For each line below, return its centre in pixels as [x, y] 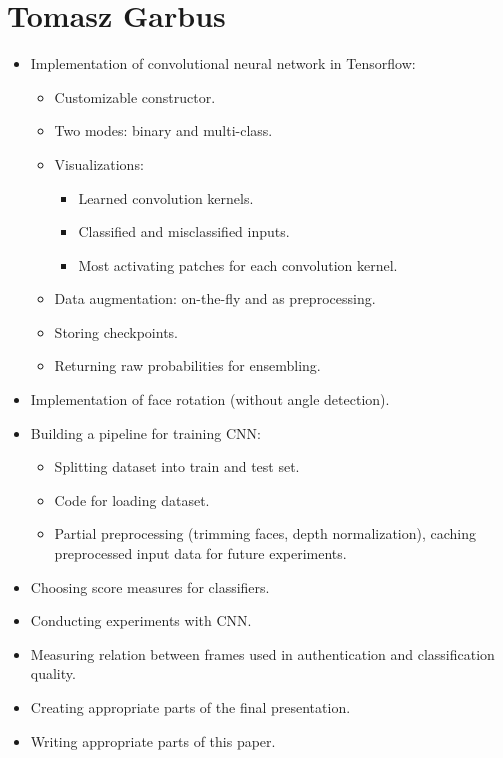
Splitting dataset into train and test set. [177, 466]
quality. [53, 673]
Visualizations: [99, 163]
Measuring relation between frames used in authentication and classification [262, 653]
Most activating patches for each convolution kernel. [238, 264]
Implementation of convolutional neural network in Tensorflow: [223, 63]
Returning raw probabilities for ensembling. [187, 365]
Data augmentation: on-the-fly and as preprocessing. [215, 298]
